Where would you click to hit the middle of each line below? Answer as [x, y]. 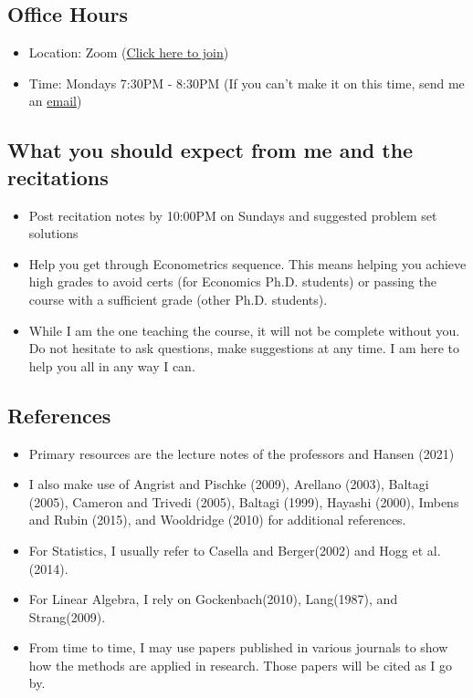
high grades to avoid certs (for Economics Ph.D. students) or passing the [232, 281]
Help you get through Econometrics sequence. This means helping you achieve [247, 263]
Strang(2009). [67, 616]
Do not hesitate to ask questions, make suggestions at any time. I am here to [244, 348]
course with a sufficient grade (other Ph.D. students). [178, 299]
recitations [58, 177]
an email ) [55, 101]
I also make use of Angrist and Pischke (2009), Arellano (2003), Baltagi [229, 484]
